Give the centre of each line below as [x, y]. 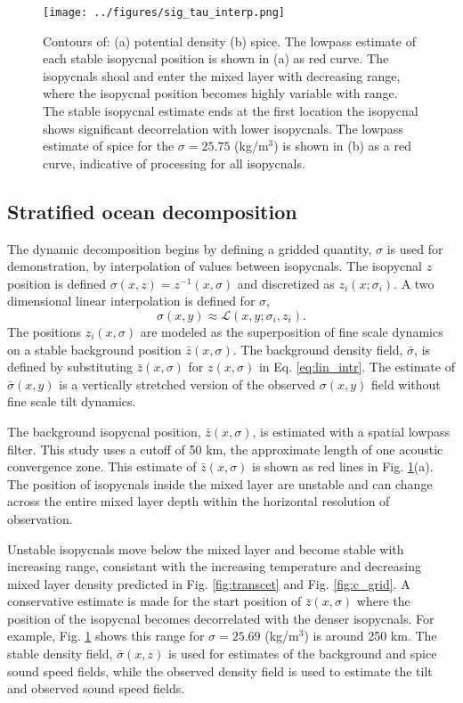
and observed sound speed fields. [96, 688]
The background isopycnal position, [104, 431]
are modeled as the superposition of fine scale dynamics [292, 331]
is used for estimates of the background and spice [302, 654]
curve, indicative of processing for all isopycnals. [174, 163]
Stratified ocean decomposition [152, 211]
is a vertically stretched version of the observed [187, 384]
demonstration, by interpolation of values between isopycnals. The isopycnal [215, 266]
